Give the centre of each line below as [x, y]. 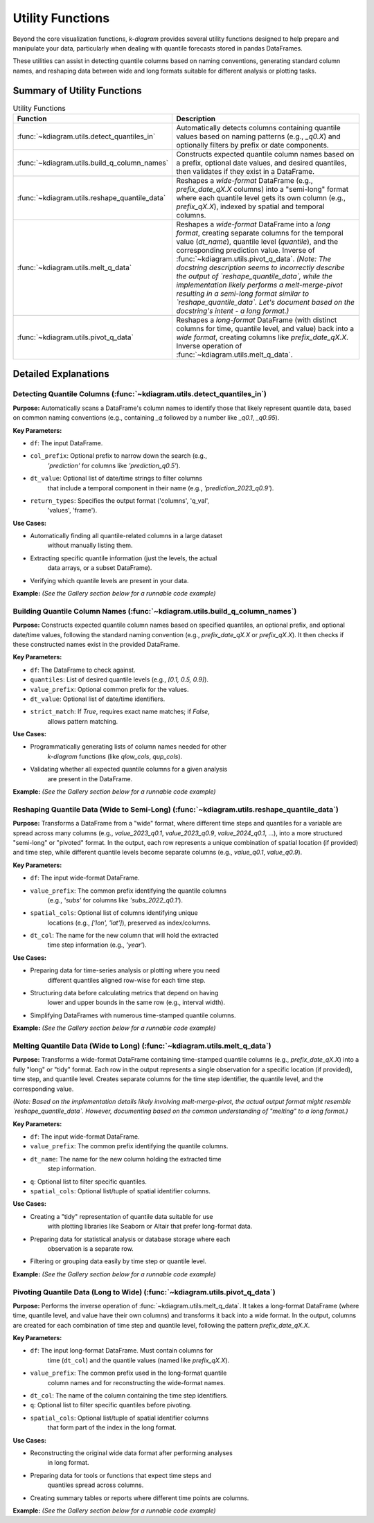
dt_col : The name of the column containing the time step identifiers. [129, 1396]
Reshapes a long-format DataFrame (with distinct [257, 320]
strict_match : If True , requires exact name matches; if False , [120, 712]
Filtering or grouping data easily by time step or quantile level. [118, 1261]
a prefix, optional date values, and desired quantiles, [261, 163]
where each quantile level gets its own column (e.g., [261, 198]
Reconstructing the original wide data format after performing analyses [132, 1453]
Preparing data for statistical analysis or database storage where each [130, 1239]
